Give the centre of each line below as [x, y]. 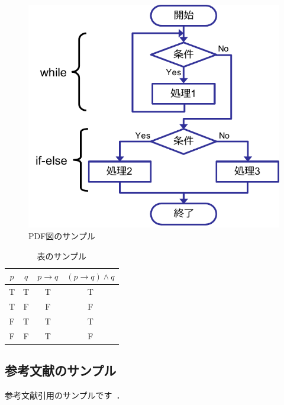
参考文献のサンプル [61, 370]
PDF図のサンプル [62, 235]
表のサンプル [62, 255]
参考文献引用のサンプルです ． [65, 395]
